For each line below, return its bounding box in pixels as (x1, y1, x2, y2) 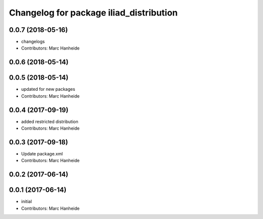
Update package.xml (21, 151, 63, 156)
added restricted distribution (21, 118, 78, 124)
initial (21, 199, 32, 204)
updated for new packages (21, 86, 75, 92)
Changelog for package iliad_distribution (9, 7, 178, 18)
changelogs (21, 39, 45, 45)
